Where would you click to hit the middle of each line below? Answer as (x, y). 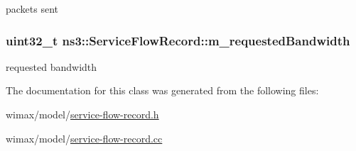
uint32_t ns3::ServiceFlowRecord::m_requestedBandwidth (178, 40)
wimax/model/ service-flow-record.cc (84, 138)
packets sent (32, 9)
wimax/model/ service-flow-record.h (82, 114)
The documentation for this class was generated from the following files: (162, 90)
